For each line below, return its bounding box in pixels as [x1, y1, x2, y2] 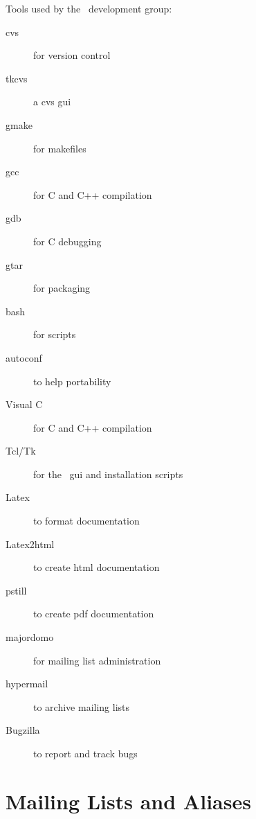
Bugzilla [6, 723, 40, 737]
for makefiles [33, 141, 86, 155]
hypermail [6, 676, 48, 691]
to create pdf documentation [33, 606, 154, 621]
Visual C [6, 397, 43, 412]
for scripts [33, 327, 76, 342]
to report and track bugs [33, 746, 138, 760]
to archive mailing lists [33, 699, 130, 714]
